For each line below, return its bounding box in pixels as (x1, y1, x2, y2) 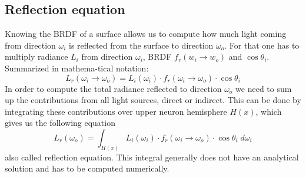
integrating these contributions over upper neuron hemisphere (5, 105, 227, 117)
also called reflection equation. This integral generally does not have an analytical (5, 150, 299, 163)
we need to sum (235, 82, 292, 94)
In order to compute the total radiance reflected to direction (5, 82, 222, 94)
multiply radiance (5, 50, 68, 63)
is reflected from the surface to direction (69, 39, 214, 51)
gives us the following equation (5, 117, 115, 129)
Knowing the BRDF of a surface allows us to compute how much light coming (5, 28, 287, 40)
